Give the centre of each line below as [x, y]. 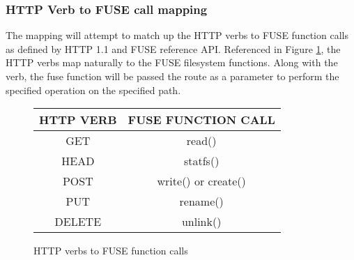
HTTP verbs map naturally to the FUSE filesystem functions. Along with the [172, 62]
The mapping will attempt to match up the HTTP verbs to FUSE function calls [177, 35]
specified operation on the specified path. [93, 90]
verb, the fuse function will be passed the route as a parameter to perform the [172, 76]
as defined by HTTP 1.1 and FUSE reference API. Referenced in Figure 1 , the [173, 48]
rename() [201, 201]
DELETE [78, 222]
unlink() [201, 222]
